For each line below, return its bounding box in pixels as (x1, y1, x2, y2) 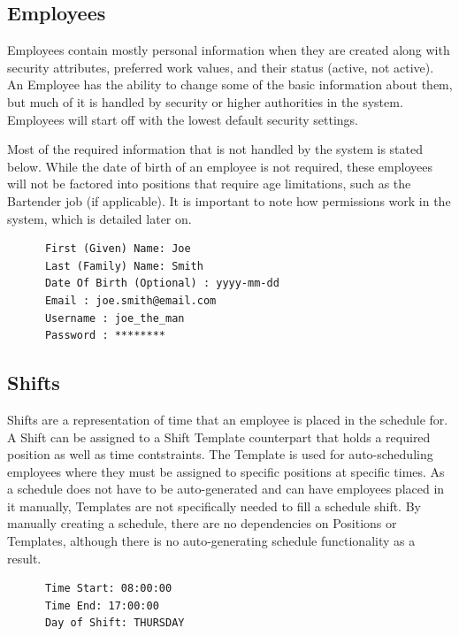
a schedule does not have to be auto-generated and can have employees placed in (7, 479, 445, 498)
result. (7, 548, 42, 567)
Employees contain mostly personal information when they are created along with (7, 41, 450, 59)
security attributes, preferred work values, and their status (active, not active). (7, 57, 434, 76)
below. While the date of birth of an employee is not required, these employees (7, 157, 432, 175)
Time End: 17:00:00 (44, 599, 159, 612)
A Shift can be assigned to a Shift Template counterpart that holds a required (7, 427, 431, 446)
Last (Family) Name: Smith (44, 259, 203, 272)
